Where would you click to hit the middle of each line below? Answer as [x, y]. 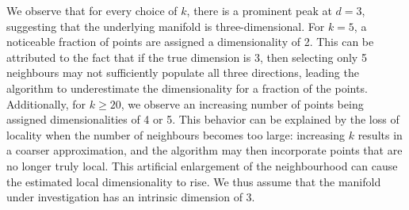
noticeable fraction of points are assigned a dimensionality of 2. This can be [190, 42]
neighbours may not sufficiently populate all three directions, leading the [183, 73]
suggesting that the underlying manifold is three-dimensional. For [166, 26]
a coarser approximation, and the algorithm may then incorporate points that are [204, 150]
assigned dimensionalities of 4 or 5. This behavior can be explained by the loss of [203, 119]
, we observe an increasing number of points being [242, 103]
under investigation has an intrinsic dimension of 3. [131, 197]
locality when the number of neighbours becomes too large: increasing [176, 134]
